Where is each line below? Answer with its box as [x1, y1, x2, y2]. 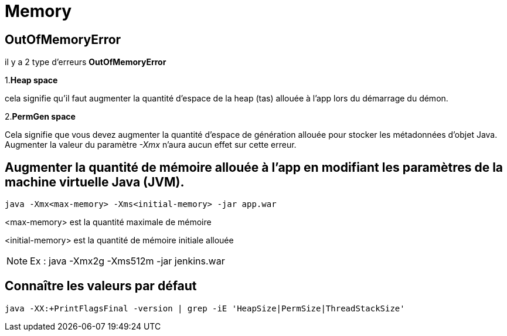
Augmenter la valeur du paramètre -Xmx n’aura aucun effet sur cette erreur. [5, 140, 297, 150]
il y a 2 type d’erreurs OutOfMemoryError [5, 57, 166, 67]
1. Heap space [5, 75, 58, 86]
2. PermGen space [5, 111, 76, 122]
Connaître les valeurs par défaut [5, 279, 197, 294]
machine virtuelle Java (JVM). [5, 174, 185, 189]
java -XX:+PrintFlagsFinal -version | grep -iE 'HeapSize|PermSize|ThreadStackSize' [5, 303, 405, 313]
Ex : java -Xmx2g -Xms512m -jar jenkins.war [30, 255, 225, 267]
